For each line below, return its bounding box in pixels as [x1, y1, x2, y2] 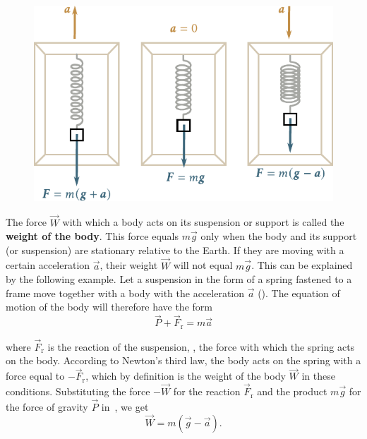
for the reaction [173, 384, 241, 399]
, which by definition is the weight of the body [85, 368, 286, 383]
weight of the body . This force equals [6, 229, 179, 243]
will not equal [173, 258, 233, 272]
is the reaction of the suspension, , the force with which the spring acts [47, 339, 355, 354]
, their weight [100, 258, 158, 272]
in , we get [101, 399, 149, 414]
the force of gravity [6, 399, 88, 414]
